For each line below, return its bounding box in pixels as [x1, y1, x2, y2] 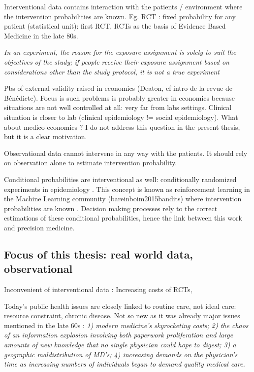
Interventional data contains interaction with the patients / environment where [4, 1, 243, 11]
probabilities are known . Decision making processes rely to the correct [4, 203, 218, 213]
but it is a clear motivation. [4, 131, 87, 142]
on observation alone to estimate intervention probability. [4, 157, 177, 168]
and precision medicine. [4, 222, 75, 232]
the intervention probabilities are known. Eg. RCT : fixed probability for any [4, 11, 236, 21]
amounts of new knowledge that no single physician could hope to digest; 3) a [4, 339, 236, 350]
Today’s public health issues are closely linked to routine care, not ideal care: [4, 300, 236, 311]
